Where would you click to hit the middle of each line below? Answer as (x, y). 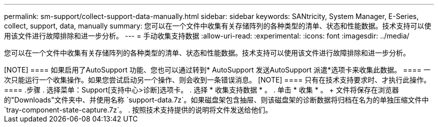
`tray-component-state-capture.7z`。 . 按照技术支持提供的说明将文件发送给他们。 (138, 110)
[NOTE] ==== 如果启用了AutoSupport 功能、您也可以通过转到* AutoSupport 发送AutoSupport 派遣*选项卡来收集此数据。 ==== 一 (217, 70)
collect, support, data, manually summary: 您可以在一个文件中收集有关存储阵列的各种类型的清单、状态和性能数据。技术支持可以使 (218, 26)
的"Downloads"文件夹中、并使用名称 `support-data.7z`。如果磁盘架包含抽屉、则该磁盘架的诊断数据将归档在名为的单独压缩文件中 (216, 100)
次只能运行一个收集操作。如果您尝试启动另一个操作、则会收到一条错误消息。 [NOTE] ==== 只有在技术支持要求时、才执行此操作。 (217, 80)
